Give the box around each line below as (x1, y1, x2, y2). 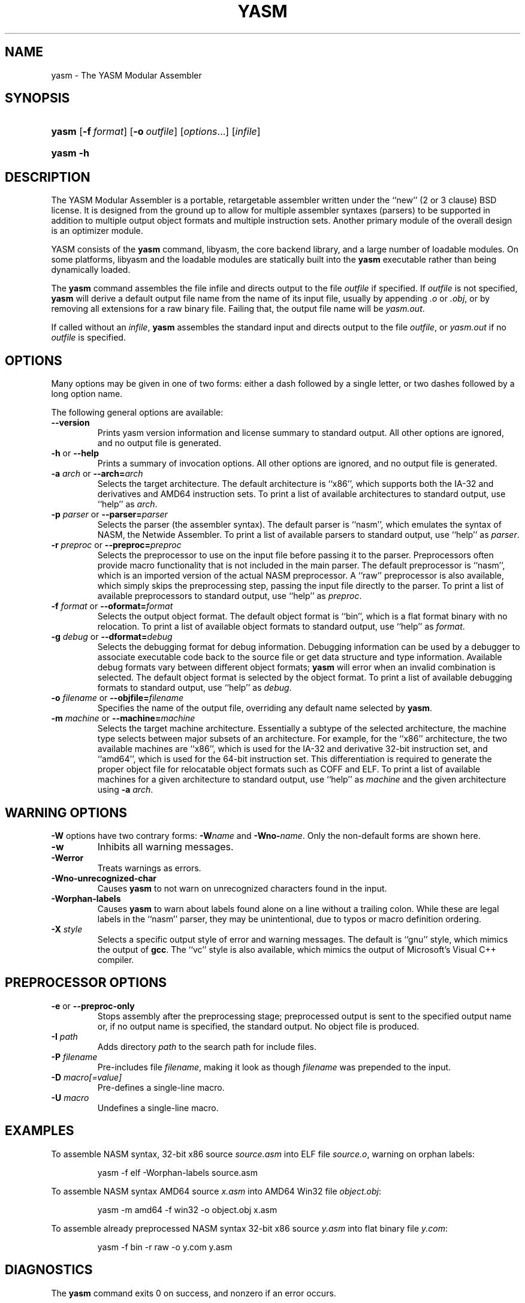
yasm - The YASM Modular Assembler (51, 70, 202, 80)
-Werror (51, 852, 84, 863)
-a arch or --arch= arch (51, 468, 143, 479)
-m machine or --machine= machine (51, 713, 195, 724)
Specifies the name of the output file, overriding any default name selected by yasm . (97, 703, 433, 714)
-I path (51, 1031, 78, 1042)
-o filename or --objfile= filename (51, 693, 183, 703)
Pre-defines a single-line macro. (97, 1082, 225, 1093)
